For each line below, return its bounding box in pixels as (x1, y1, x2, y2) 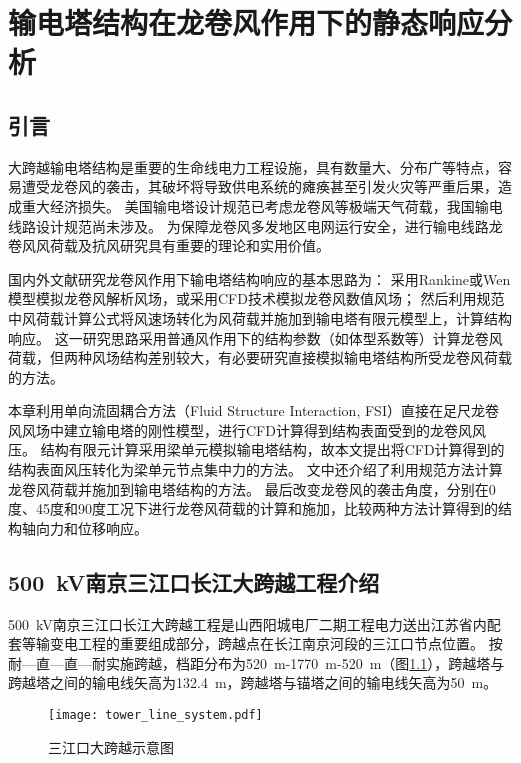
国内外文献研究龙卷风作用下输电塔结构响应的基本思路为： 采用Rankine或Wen (8, 268, 511, 289)
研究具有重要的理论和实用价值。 (119, 235, 330, 256)
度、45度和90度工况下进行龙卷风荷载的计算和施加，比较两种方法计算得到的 (8, 498, 498, 519)
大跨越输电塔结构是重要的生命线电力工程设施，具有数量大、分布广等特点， (8, 156, 498, 177)
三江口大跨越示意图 (48, 736, 174, 757)
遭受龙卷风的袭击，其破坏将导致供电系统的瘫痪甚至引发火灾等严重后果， (21, 176, 498, 197)
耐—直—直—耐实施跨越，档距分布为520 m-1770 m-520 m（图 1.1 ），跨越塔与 (8, 652, 505, 673)
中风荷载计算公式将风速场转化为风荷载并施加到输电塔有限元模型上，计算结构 (8, 307, 512, 328)
